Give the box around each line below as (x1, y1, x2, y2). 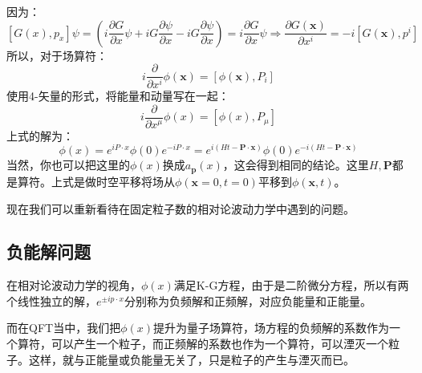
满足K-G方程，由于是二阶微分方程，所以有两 (173, 277, 409, 294)
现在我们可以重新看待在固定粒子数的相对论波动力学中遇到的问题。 (6, 200, 355, 217)
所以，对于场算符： (6, 47, 108, 63)
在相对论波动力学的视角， (6, 277, 141, 294)
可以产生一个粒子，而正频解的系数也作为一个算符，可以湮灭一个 (51, 335, 388, 352)
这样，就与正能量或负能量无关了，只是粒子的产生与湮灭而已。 (28, 351, 355, 367)
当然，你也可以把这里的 (6, 156, 130, 173)
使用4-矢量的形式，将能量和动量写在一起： (6, 87, 229, 104)
